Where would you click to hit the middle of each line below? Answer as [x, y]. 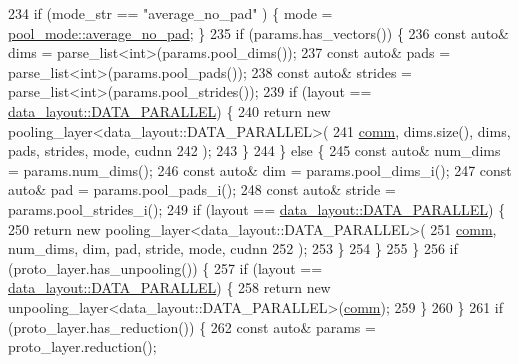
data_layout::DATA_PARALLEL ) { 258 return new [169, 287]
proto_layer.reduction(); [82, 346]
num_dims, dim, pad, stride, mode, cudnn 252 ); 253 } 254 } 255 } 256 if [233, 248]
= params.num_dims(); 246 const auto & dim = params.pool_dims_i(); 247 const [260, 169]
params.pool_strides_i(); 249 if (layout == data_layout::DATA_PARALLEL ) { [257, 208]
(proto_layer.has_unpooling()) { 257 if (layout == [165, 267]
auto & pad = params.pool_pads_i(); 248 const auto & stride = [202, 189]
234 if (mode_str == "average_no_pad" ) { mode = [170, 13]
